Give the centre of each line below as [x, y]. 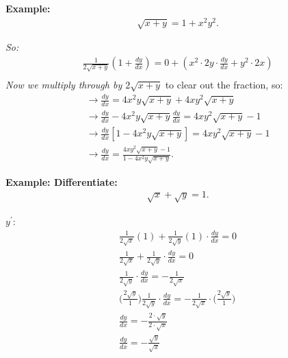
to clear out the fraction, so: [224, 85]
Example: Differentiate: [62, 181]
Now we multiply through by [64, 85]
